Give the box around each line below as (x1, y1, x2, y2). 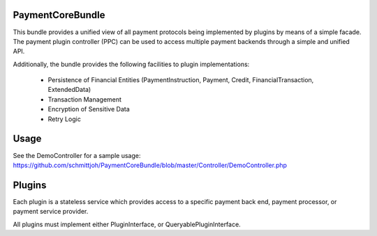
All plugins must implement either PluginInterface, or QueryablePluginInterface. (13, 220, 241, 228)
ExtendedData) (47, 86, 91, 94)
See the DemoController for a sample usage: (13, 151, 141, 159)
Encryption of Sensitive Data (47, 105, 131, 113)
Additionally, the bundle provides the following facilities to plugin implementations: (13, 60, 250, 68)
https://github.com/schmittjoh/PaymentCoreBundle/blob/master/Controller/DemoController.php (13, 161, 288, 169)
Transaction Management (47, 95, 122, 104)
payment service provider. (13, 207, 89, 216)
